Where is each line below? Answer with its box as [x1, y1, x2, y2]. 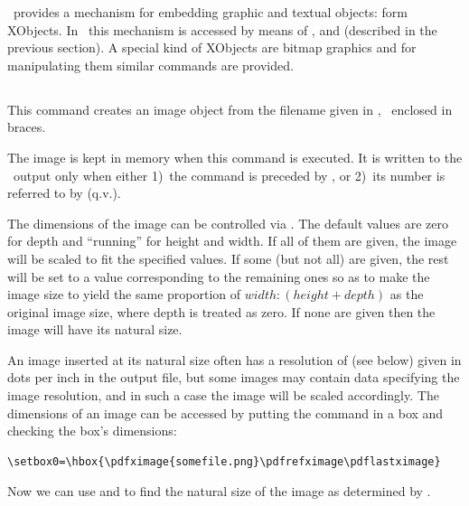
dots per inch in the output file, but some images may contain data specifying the [7, 368, 460, 387]
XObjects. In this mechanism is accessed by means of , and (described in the [7, 20, 437, 39]
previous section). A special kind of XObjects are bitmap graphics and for [7, 38, 417, 57]
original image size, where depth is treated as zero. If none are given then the [7, 302, 436, 321]
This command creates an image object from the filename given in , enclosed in [7, 99, 453, 118]
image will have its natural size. [7, 320, 183, 339]
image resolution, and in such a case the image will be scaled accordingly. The [7, 386, 439, 405]
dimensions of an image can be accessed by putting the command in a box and [7, 403, 444, 422]
